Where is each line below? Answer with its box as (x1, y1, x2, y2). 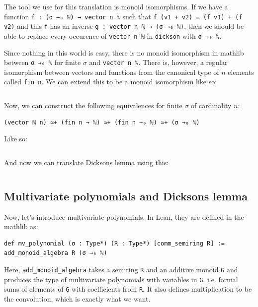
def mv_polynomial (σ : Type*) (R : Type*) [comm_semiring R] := (4, 240, 225, 247)
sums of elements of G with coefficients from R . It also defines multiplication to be (4, 284, 252, 294)
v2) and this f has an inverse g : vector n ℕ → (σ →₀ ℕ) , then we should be (4, 21, 244, 31)
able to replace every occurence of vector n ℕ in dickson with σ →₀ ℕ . (4, 30, 222, 41)
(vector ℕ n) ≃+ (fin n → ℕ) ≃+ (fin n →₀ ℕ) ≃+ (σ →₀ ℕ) (4, 119, 200, 126)
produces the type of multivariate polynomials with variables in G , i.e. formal (4, 274, 238, 284)
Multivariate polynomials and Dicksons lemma (4, 188, 248, 203)
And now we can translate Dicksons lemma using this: (4, 157, 169, 167)
